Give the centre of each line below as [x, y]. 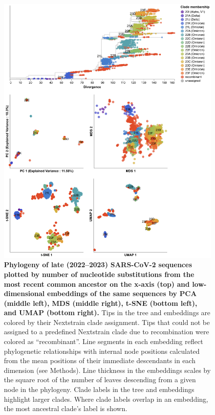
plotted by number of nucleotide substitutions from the [99, 274]
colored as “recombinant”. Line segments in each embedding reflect [104, 341]
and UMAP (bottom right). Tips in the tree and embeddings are [107, 312]
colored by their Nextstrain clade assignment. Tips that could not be [107, 322]
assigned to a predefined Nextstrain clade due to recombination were [107, 332]
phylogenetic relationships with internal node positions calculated [102, 351]
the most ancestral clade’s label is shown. [66, 408]
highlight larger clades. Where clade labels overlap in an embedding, [106, 399]
